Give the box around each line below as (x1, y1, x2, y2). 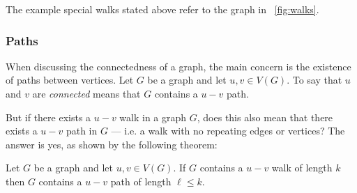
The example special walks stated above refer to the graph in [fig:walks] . (6, 2, 319, 16)
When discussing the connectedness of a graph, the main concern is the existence (6, 59, 351, 73)
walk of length (271, 160, 333, 175)
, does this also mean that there (197, 109, 333, 124)
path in (66, 123, 98, 138)
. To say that (287, 72, 342, 87)
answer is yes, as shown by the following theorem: (6, 137, 218, 151)
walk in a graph (119, 109, 187, 124)
